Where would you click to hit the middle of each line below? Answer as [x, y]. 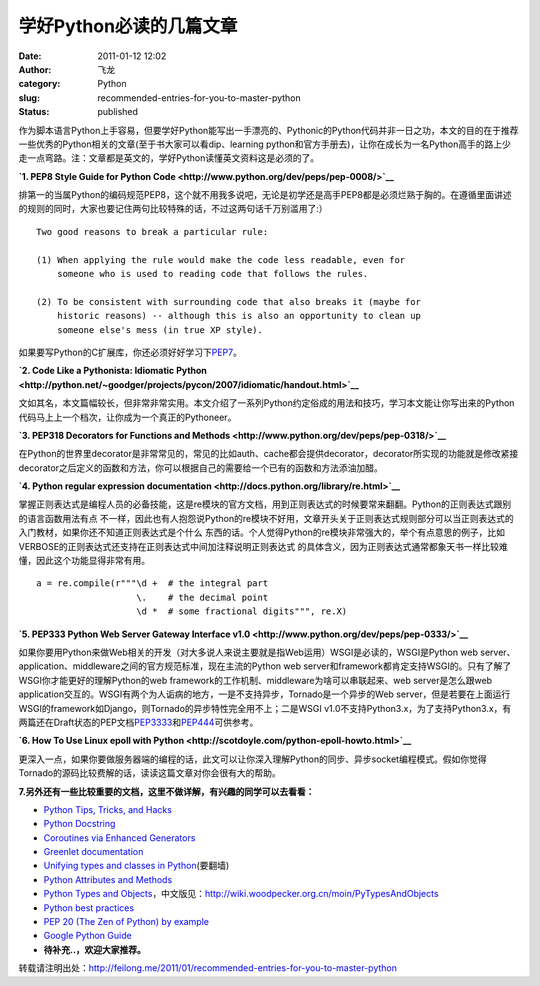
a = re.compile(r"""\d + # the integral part [152, 583]
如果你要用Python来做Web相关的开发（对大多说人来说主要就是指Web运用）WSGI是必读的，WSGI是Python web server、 [267, 652]
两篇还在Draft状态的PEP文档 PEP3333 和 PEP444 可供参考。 [138, 722]
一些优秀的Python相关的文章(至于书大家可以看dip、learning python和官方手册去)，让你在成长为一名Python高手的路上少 [265, 144]
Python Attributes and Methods [108, 879]
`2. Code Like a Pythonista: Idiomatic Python [112, 371]
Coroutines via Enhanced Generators [119, 837]
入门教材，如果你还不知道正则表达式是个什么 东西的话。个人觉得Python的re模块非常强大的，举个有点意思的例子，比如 [261, 532]
